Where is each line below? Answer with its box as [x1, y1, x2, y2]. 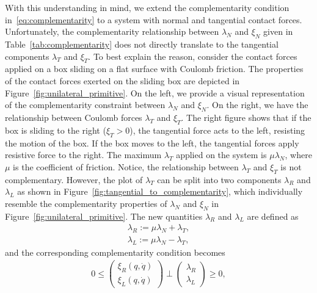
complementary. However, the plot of [5, 173, 143, 186]
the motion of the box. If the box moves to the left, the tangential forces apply [5, 136, 299, 149]
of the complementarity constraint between [5, 98, 166, 111]
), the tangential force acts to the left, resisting [129, 123, 305, 136]
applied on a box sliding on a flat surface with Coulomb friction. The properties [5, 62, 304, 75]
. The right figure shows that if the [181, 110, 312, 123]
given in [263, 25, 293, 38]
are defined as [247, 209, 299, 222]
